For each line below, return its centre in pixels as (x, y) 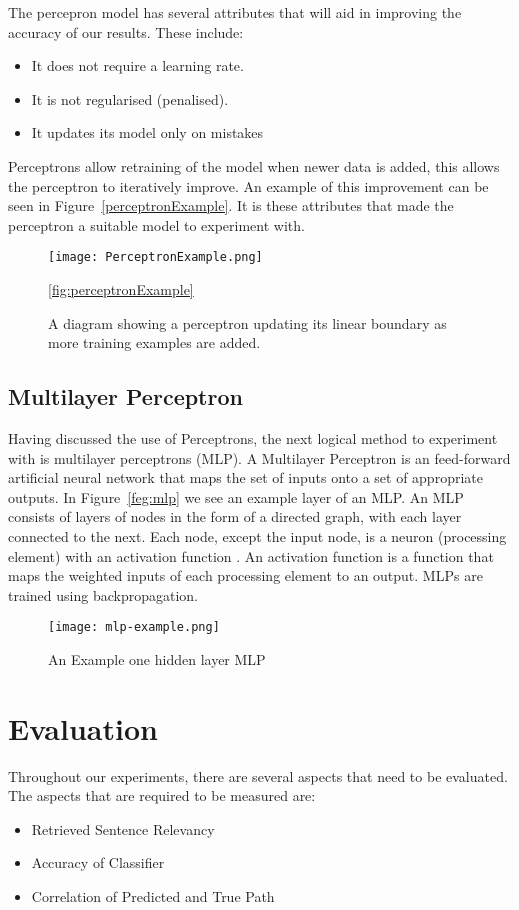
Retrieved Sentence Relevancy (123, 828)
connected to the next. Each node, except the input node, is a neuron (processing (257, 535)
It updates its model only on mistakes (147, 132)
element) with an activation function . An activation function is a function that (251, 555)
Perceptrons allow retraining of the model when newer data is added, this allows (254, 165)
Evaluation (83, 727)
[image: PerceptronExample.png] (155, 257)
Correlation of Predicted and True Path (153, 896)
